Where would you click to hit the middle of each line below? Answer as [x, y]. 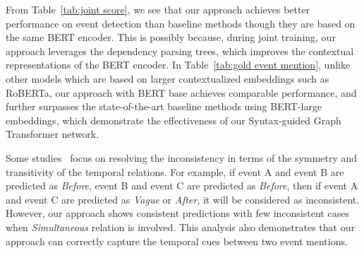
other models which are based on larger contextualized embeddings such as [168, 78]
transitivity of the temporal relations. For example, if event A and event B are [175, 171]
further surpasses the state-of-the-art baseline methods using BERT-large [164, 106]
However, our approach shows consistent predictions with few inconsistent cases [177, 213]
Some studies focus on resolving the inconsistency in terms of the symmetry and [182, 157]
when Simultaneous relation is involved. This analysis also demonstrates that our [180, 226]
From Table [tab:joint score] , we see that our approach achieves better [158, 9]
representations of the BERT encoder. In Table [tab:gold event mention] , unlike [178, 65]
